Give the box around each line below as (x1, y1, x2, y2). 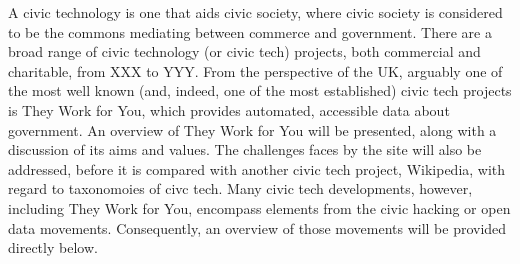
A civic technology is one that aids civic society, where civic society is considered (8, 2, 503, 22)
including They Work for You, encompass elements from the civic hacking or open (8, 197, 511, 218)
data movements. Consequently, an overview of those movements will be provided (8, 217, 507, 238)
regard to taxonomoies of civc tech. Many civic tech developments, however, (8, 178, 473, 199)
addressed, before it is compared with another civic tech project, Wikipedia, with (8, 158, 506, 179)
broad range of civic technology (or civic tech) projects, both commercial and (8, 41, 481, 62)
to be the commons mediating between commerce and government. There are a (8, 21, 492, 42)
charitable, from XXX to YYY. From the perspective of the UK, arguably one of (8, 60, 503, 81)
